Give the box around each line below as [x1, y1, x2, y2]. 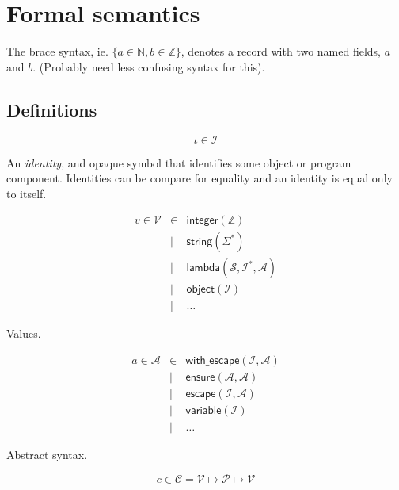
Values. [6, 325, 41, 342]
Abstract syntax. [6, 446, 88, 463]
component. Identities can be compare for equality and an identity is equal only [6, 170, 393, 186]
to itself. [6, 185, 47, 201]
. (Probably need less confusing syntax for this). [32, 58, 265, 75]
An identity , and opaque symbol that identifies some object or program [6, 154, 351, 170]
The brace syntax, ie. [6, 43, 108, 59]
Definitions [6, 97, 97, 121]
